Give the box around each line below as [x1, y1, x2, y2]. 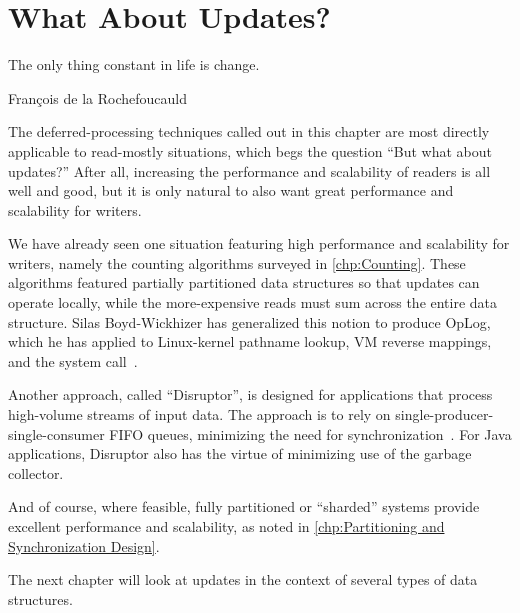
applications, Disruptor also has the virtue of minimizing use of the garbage [8, 443, 472, 464]
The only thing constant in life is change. [8, 54, 260, 75]
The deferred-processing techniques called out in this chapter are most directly [8, 121, 490, 142]
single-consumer [8, 423, 105, 444]
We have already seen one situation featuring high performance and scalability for [8, 233, 510, 254]
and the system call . [8, 350, 138, 371]
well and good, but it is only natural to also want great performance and [8, 180, 454, 201]
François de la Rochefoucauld [8, 87, 188, 108]
